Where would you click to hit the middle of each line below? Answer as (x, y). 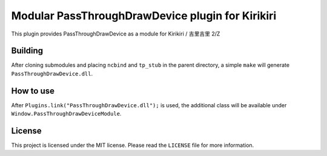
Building (27, 51)
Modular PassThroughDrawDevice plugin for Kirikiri (144, 16)
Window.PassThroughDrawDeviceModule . (66, 114)
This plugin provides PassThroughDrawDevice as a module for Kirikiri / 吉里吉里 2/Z (116, 34)
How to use (33, 91)
